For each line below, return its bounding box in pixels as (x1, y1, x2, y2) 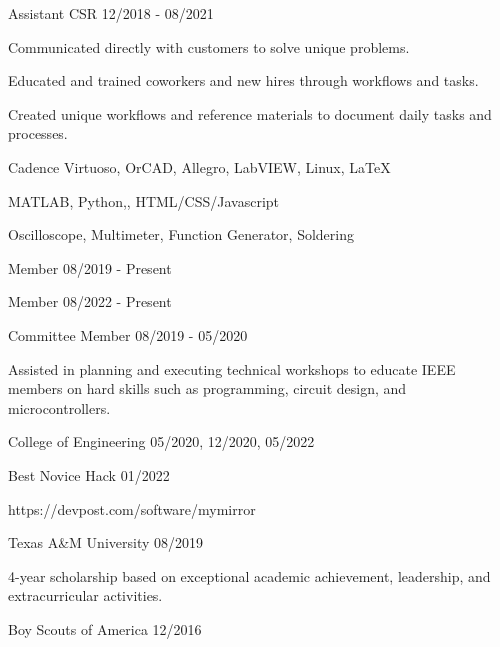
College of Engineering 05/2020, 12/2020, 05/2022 (8, 431, 315, 452)
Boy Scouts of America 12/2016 (8, 618, 202, 639)
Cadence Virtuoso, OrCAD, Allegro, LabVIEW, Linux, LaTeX (8, 156, 391, 177)
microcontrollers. (8, 397, 111, 418)
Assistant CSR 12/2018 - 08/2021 (8, 3, 214, 23)
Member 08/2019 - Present (8, 257, 172, 278)
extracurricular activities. (8, 585, 163, 606)
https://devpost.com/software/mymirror (8, 498, 256, 519)
